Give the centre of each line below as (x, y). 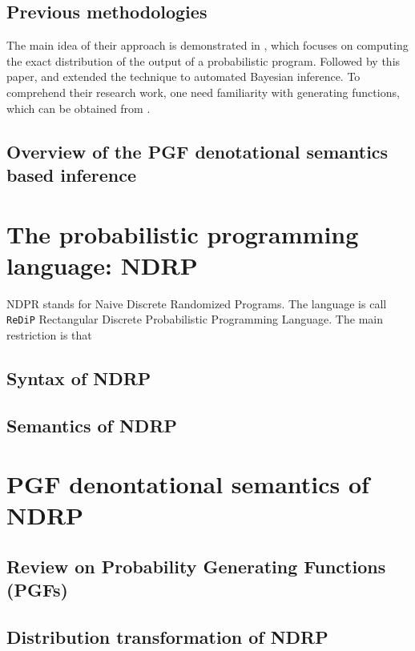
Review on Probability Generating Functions (196, 567)
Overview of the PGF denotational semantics (197, 151)
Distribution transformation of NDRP (167, 637)
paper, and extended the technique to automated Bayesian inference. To (183, 76)
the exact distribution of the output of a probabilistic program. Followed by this (203, 60)
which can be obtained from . (79, 108)
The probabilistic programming (183, 233)
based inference (72, 174)
